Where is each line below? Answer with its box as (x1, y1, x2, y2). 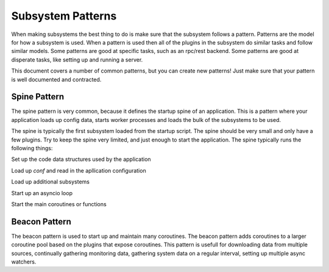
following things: (11, 144, 53, 152)
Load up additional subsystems (11, 178, 90, 185)
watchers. (11, 258, 37, 265)
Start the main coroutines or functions (11, 200, 107, 207)
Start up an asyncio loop (11, 189, 73, 196)
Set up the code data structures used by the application (11, 156, 152, 163)
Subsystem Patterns (11, 9, 117, 23)
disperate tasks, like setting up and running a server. (11, 55, 143, 63)
